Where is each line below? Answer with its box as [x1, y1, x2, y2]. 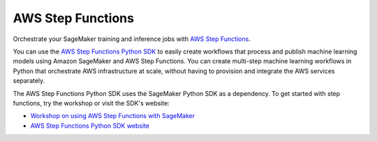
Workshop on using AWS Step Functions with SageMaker [30, 112, 195, 120]
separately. [13, 76, 45, 85]
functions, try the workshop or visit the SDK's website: [13, 99, 170, 107]
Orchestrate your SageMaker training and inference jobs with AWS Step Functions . [13, 35, 251, 43]
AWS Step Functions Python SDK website [30, 122, 150, 130]
